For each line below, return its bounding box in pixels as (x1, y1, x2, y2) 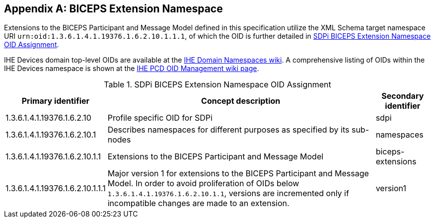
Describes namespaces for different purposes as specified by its (107, 125, 350, 135)
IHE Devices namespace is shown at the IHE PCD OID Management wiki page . (4, 64, 259, 73)
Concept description (201, 96, 281, 106)
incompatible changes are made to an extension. (107, 198, 290, 209)
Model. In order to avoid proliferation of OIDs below (107, 178, 299, 189)
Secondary (381, 91, 424, 101)
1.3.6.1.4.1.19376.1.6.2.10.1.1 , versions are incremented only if (107, 188, 349, 199)
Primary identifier (21, 96, 90, 106)
